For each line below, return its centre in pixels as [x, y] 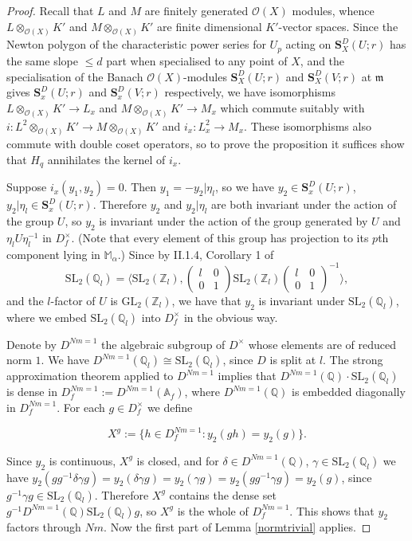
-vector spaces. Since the [338, 26]
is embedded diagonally [349, 392]
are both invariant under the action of [304, 204]
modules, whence [333, 10]
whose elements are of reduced [322, 344]
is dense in [32, 392]
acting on [308, 44]
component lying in [53, 254]
